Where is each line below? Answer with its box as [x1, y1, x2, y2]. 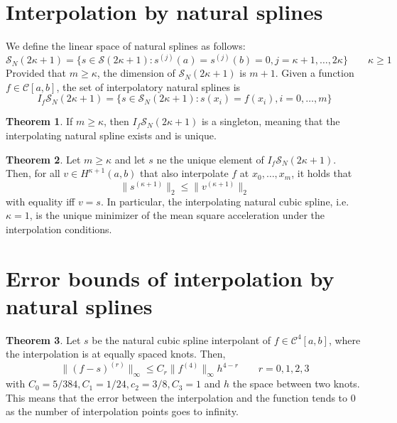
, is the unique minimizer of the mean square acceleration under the [29, 208, 325, 223]
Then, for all [6, 166, 60, 181]
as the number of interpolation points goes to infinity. [6, 404, 239, 419]
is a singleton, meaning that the [201, 114, 340, 129]
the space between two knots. [232, 376, 360, 391]
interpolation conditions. [6, 221, 112, 236]
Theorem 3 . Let [6, 332, 81, 347]
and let [114, 151, 146, 166]
